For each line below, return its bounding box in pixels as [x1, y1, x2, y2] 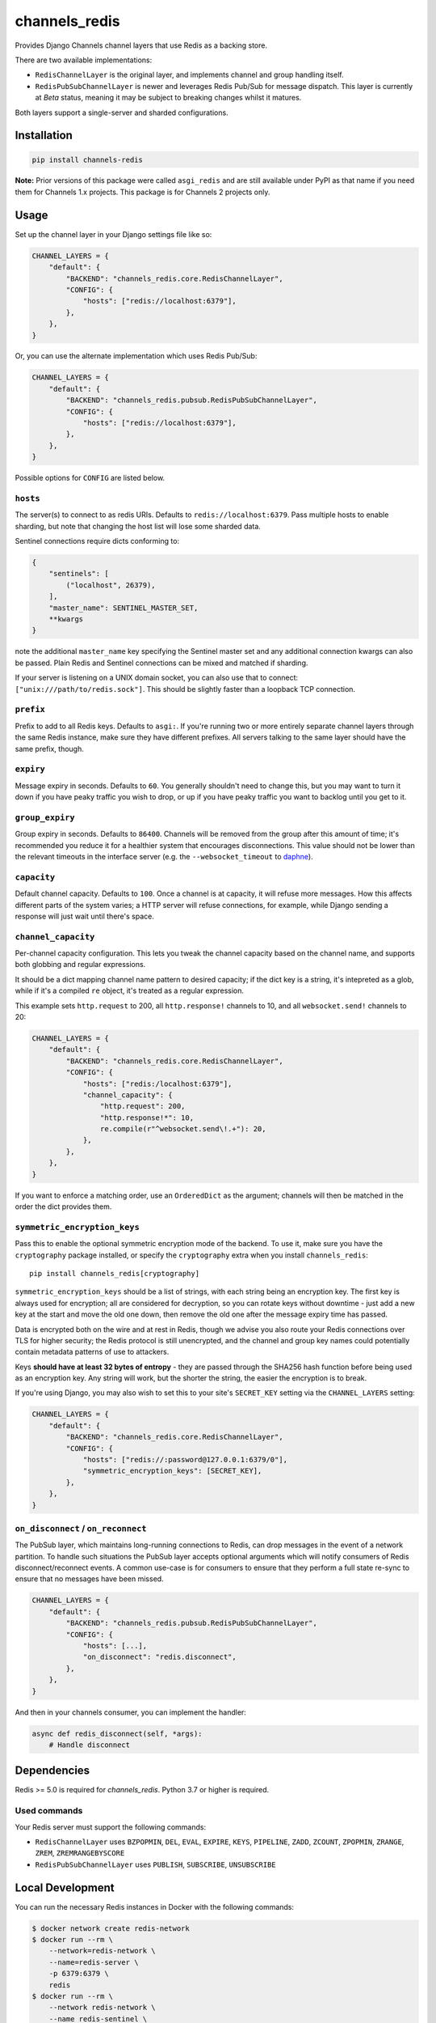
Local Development [15, 1881, 115, 1894]
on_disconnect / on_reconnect [15, 1522, 147, 1533]
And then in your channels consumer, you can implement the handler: [15, 1707, 246, 1717]
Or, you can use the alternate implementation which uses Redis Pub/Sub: [15, 351, 258, 361]
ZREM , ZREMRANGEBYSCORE [35, 1848, 125, 1858]
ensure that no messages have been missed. [15, 1574, 165, 1584]
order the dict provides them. [15, 1202, 112, 1211]
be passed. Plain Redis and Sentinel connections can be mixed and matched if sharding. [15, 658, 308, 668]
